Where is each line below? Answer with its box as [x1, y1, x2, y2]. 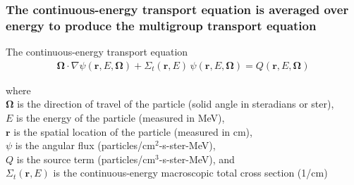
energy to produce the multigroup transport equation [6, 16, 317, 34]
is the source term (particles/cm [16, 151, 156, 166]
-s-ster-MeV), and [159, 151, 235, 166]
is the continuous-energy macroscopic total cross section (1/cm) [53, 165, 328, 180]
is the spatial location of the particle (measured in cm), [13, 124, 252, 139]
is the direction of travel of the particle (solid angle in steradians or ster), [17, 96, 334, 111]
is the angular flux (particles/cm [15, 138, 155, 153]
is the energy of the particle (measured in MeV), [16, 110, 225, 125]
